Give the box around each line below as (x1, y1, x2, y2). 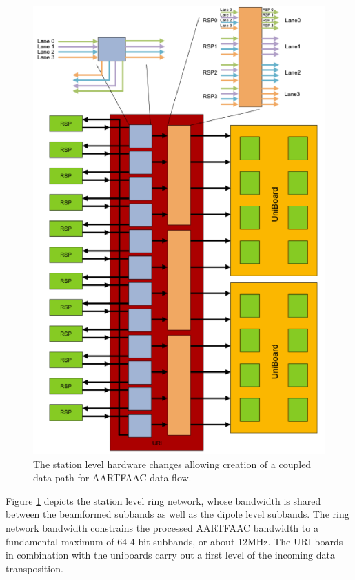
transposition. (6, 561, 63, 575)
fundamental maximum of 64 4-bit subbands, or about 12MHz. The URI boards (6, 534, 343, 548)
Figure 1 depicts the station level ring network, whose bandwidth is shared (6, 493, 321, 507)
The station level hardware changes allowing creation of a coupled (33, 456, 312, 471)
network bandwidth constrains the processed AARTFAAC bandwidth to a (6, 520, 318, 534)
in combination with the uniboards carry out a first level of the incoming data (6, 548, 335, 562)
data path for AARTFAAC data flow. (33, 470, 192, 485)
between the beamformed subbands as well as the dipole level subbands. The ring (6, 507, 349, 521)
